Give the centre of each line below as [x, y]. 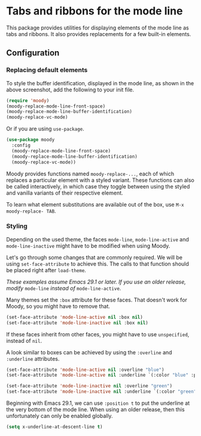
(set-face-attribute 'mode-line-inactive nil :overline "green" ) [89, 386]
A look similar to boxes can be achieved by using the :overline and [89, 352]
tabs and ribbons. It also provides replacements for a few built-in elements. [99, 34]
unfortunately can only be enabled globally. [60, 416]
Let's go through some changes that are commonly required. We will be [94, 257]
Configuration [33, 53]
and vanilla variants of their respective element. [65, 193]
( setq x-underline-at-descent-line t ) [54, 427]
